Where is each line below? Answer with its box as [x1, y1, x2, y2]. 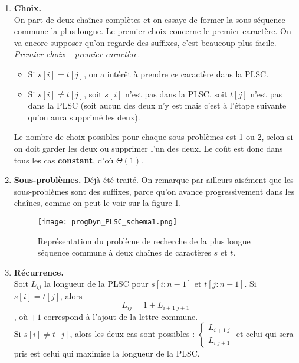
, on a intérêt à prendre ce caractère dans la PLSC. [84, 67, 269, 80]
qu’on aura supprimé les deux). [28, 110, 140, 123]
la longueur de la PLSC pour [44, 277, 149, 290]
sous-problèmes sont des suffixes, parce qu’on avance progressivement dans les [14, 185, 295, 197]
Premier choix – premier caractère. [14, 48, 140, 60]
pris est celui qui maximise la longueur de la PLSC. [14, 347, 200, 359]
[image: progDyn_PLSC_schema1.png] [37, 217, 178, 226]
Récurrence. [14, 266, 64, 278]
